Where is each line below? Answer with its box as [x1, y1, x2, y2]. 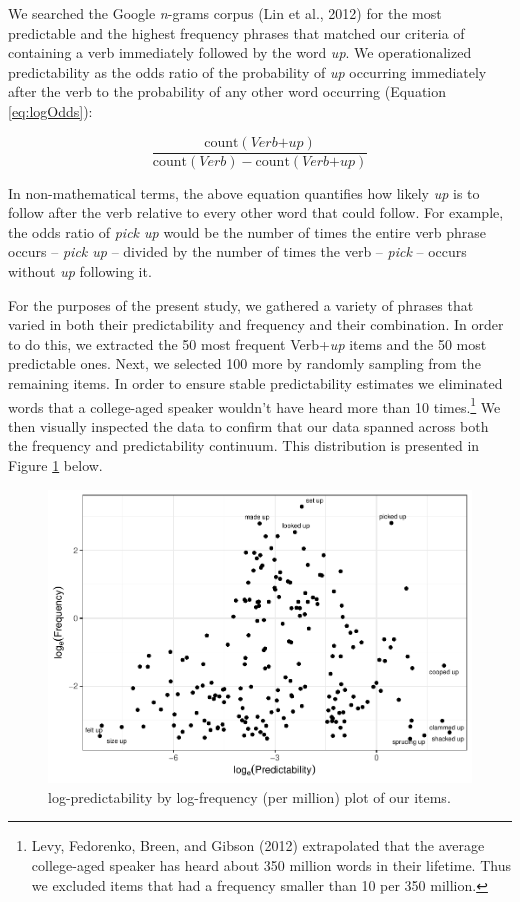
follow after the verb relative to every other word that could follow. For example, [8, 202, 504, 223]
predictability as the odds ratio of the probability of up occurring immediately [8, 61, 487, 82]
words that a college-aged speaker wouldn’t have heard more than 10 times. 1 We [8, 393, 501, 417]
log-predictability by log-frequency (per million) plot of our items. [48, 786, 451, 807]
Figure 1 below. [8, 455, 103, 475]
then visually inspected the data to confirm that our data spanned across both [8, 415, 489, 436]
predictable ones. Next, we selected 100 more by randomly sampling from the [8, 353, 481, 374]
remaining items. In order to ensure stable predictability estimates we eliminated [8, 372, 503, 393]
